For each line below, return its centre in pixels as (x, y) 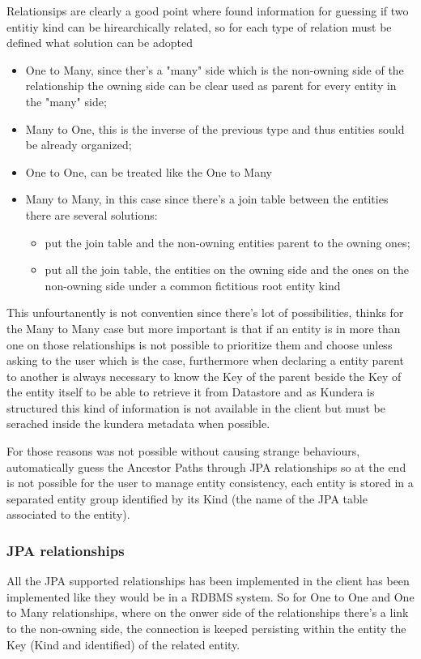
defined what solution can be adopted (100, 43)
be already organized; (79, 145)
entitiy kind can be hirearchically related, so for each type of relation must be (199, 26)
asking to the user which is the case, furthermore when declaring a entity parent (205, 360)
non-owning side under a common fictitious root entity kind (193, 285)
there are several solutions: (91, 214)
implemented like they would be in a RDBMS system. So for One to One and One (210, 596)
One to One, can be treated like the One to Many (149, 171)
